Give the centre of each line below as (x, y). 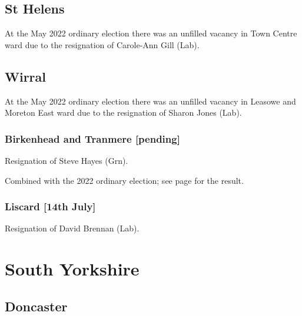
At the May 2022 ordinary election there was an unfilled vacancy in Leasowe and (150, 101)
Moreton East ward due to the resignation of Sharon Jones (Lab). (123, 112)
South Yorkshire (72, 269)
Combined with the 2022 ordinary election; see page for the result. (124, 180)
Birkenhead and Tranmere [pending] (92, 138)
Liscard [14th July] (50, 206)
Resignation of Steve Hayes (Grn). (67, 160)
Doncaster (36, 306)
